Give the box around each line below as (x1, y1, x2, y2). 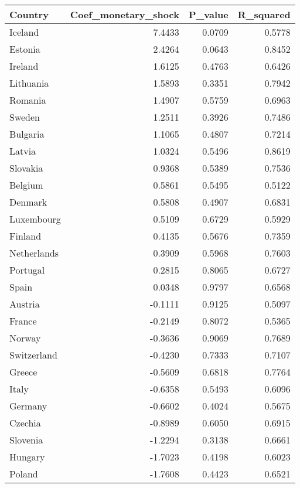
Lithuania (9, 76, 49, 90)
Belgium (9, 178, 43, 192)
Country (9, 8, 49, 21)
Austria (9, 297, 40, 310)
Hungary (9, 450, 45, 463)
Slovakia (9, 161, 43, 175)
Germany (9, 399, 47, 412)
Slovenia (9, 433, 43, 446)
